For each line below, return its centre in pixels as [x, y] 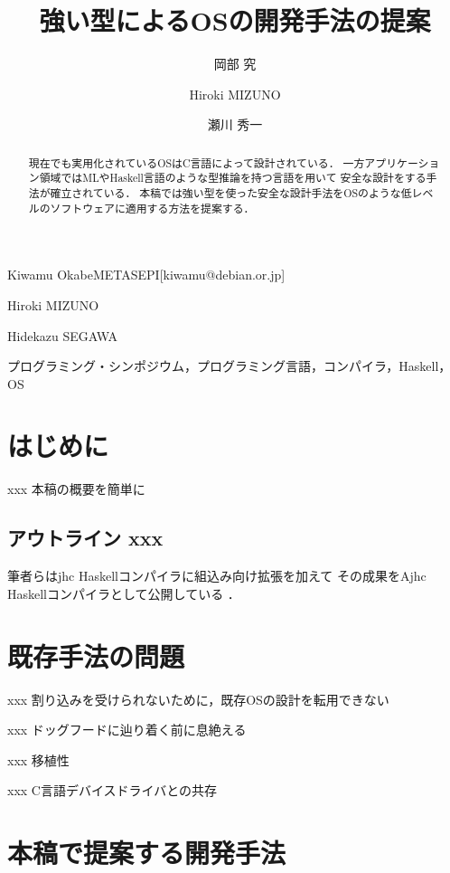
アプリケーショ [402, 162]
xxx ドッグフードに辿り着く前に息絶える [127, 730]
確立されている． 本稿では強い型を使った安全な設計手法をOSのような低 [231, 193]
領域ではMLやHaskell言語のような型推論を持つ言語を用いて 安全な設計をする [233, 178]
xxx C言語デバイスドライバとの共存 [112, 790]
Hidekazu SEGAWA [63, 335]
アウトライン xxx [85, 538]
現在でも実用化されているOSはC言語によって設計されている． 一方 [197, 162]
